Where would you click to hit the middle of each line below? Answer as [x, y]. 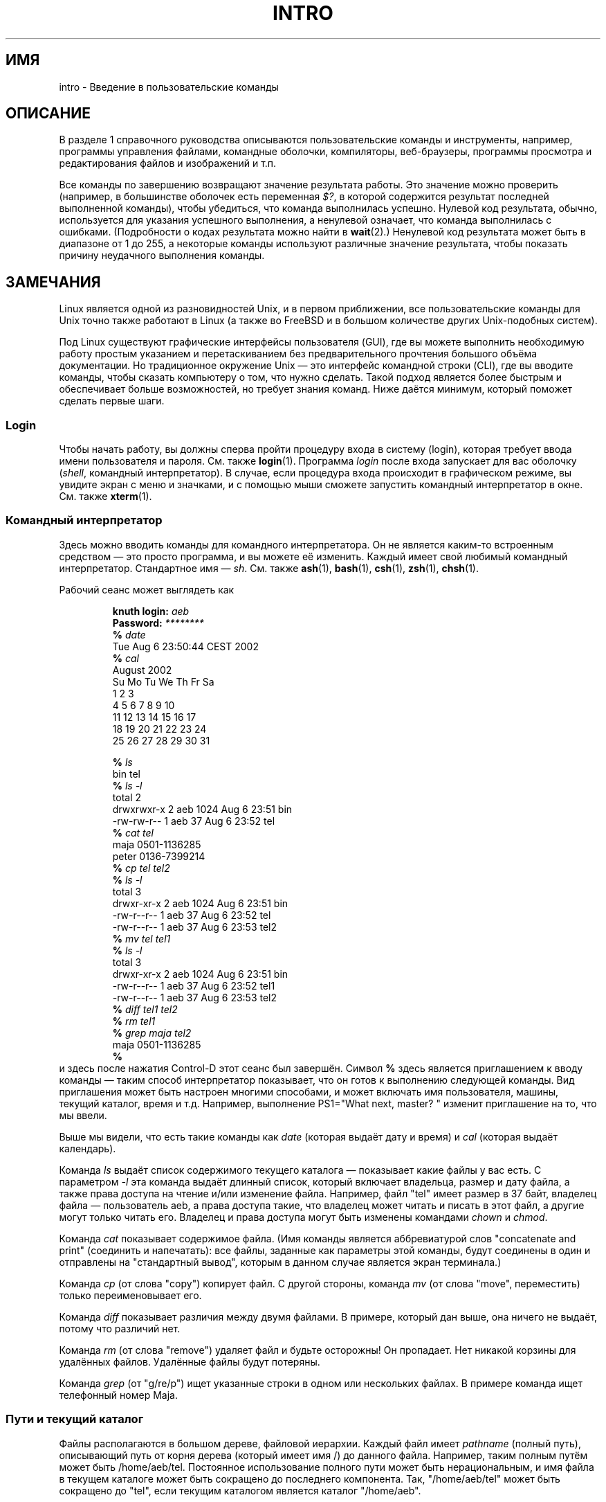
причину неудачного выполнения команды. [162, 256]
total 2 [127, 797]
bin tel [126, 774]
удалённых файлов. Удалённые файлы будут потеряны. [190, 1361]
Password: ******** [158, 623]
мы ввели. [83, 1115]
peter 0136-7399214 [159, 856]
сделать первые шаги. [112, 401]
